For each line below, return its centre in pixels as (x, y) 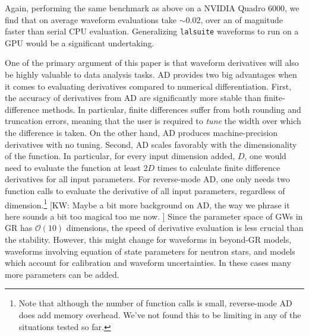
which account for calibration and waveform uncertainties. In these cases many (148, 263)
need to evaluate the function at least (73, 167)
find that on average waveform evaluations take (91, 19)
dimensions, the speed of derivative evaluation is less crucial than (185, 228)
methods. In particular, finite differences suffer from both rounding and (171, 109)
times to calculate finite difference (219, 167)
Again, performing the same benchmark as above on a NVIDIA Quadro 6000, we (152, 8)
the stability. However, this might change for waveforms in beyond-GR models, (148, 239)
